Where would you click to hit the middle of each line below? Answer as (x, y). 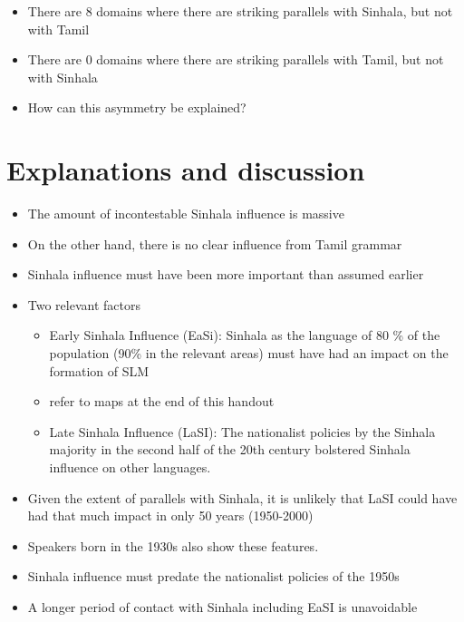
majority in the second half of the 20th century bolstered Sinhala (230, 449)
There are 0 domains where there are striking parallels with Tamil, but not (236, 59)
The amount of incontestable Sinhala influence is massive (186, 214)
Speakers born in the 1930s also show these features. (173, 545)
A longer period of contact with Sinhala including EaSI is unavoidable (222, 607)
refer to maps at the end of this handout (162, 401)
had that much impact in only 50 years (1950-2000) (170, 515)
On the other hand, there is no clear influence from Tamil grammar (215, 243)
